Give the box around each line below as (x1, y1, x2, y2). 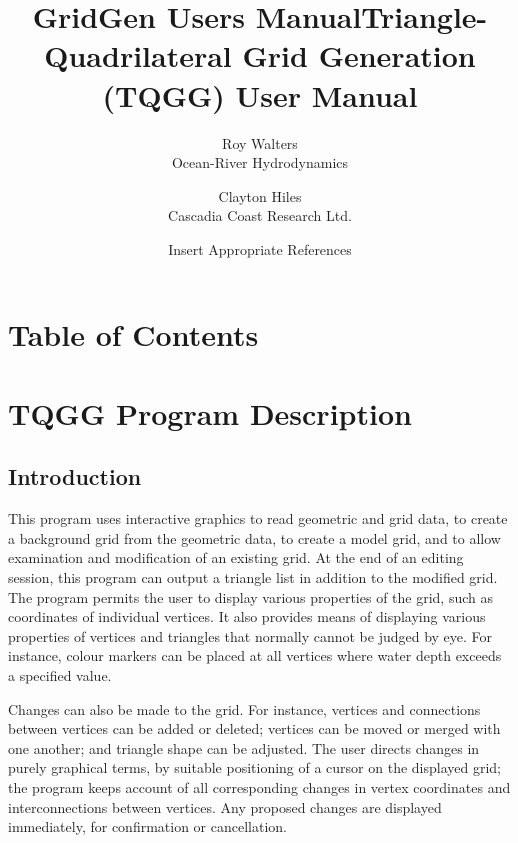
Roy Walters (222, 132, 298, 153)
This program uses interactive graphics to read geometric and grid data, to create (8, 508, 508, 529)
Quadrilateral (44, 35, 232, 76)
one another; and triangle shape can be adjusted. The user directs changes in (8, 737, 480, 758)
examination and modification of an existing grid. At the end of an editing (8, 547, 464, 568)
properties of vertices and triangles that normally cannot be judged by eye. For (8, 625, 493, 646)
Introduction (8, 461, 142, 492)
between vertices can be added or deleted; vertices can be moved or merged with (8, 718, 501, 739)
